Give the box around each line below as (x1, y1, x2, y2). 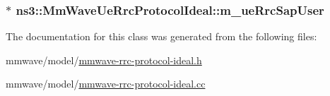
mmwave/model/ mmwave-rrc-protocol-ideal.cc (6, 76, 206, 91)
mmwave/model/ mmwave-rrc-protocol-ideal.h (6, 52, 202, 67)
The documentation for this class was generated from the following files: (6, 29, 317, 44)
